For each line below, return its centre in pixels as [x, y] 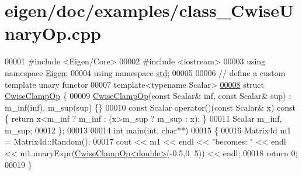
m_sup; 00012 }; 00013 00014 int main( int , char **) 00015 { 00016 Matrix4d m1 [148, 130]
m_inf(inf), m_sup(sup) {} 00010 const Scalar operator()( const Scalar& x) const [150, 107]
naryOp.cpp [53, 33]
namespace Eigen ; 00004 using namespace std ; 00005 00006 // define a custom [145, 72]
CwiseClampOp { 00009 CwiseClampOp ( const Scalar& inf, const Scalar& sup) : [148, 96]
